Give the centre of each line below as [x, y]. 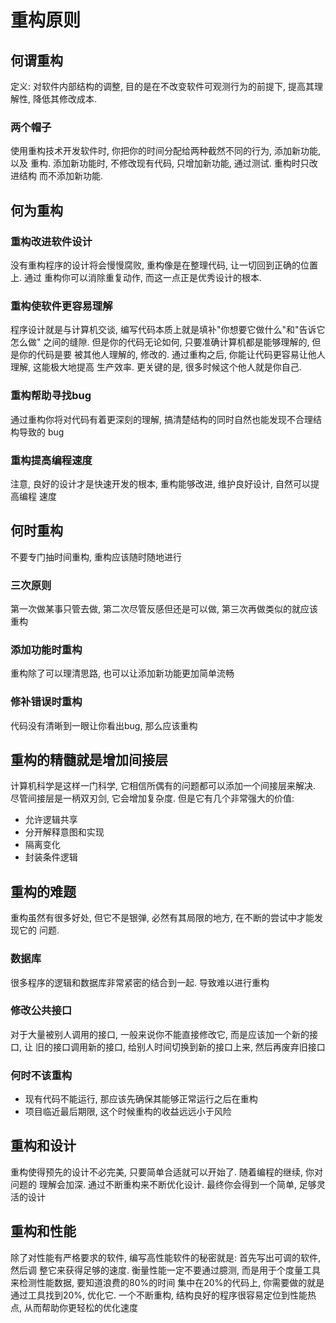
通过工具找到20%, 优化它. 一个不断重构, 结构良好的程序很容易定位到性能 [159, 1295]
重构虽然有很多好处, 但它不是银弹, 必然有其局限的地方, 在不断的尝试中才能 [162, 918]
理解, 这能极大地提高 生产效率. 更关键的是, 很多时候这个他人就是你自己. [156, 367]
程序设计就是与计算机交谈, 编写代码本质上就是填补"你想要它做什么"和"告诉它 [168, 330]
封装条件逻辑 [51, 857]
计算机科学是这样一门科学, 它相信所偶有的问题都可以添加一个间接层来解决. [163, 786]
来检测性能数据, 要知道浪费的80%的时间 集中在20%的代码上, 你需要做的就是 [167, 1282]
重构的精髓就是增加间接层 [89, 759]
